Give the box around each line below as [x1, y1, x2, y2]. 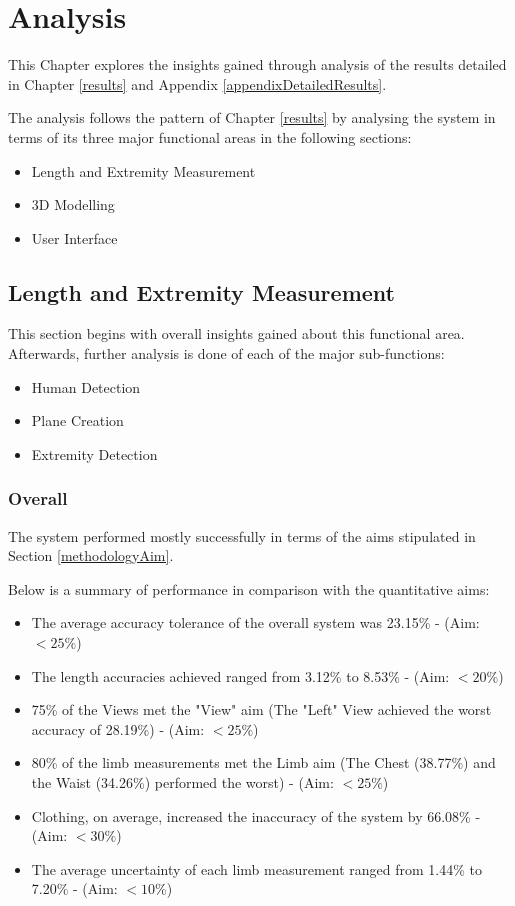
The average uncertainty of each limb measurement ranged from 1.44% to [31, 858, 482, 879]
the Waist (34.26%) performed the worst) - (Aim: [31, 772, 334, 793]
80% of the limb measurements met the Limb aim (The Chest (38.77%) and [31, 752, 496, 773]
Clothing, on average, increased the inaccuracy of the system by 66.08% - [31, 805, 481, 826]
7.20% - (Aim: [31, 878, 118, 899]
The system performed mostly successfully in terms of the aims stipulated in [8, 525, 476, 546]
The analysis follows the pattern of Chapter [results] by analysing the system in [8, 107, 496, 128]
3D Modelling [31, 194, 115, 215]
